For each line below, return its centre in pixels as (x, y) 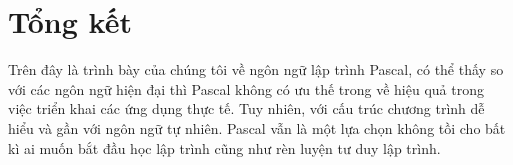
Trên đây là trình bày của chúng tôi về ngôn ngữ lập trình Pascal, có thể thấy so (256, 69)
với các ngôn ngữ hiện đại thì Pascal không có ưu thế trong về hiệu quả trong (246, 88)
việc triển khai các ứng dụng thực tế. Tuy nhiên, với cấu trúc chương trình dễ (246, 108)
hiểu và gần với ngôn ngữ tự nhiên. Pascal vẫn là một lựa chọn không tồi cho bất (257, 127)
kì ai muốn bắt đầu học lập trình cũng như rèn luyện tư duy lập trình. (224, 147)
